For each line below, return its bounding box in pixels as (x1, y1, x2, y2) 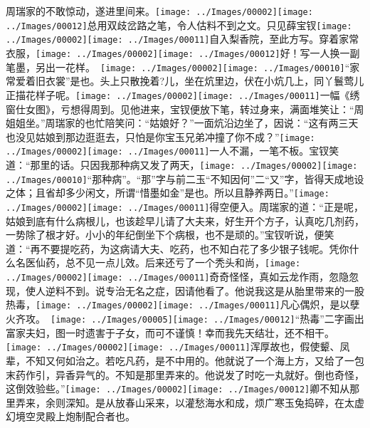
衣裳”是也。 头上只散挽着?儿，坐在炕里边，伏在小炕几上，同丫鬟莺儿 (45, 73, 364, 88)
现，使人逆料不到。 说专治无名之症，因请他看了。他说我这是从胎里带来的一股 (6, 283, 364, 298)
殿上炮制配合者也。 (45, 409, 135, 424)
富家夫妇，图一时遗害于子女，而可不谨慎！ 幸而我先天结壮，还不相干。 (6, 325, 334, 340)
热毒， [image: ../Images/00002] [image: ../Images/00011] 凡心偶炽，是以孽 (6, 297, 360, 312)
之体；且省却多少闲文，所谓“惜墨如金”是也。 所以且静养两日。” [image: (6, 185, 329, 200)
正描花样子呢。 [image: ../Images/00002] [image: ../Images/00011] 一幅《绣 (6, 87, 360, 102)
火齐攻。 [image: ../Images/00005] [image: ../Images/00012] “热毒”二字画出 (6, 311, 364, 325)
